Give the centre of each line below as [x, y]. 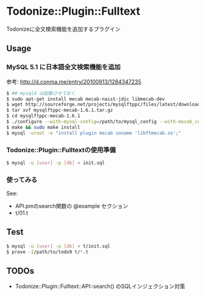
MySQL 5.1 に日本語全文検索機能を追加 [63, 67]
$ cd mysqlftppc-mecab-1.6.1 [43, 116]
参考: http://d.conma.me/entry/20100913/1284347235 [74, 81]
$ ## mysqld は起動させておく [41, 93]
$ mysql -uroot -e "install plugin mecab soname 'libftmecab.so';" [94, 133]
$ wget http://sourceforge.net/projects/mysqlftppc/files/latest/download [103, 105]
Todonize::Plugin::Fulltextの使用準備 [61, 150]
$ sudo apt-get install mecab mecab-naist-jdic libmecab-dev [86, 99]
